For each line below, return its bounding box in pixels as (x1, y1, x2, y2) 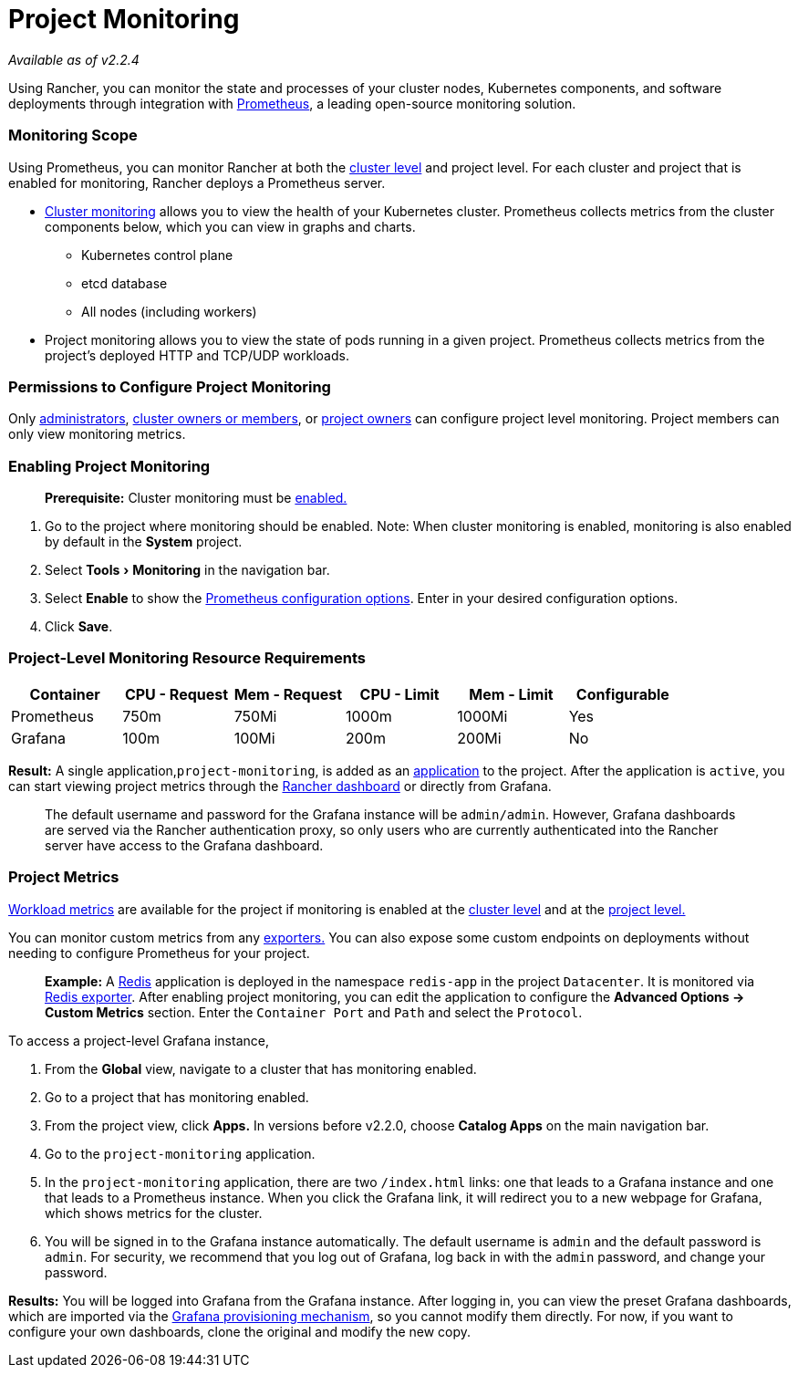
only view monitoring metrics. (8, 426, 186, 443)
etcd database (81, 275, 168, 291)
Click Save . (45, 619, 113, 634)
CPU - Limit (359, 684, 440, 703)
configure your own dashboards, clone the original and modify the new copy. (8, 1323, 472, 1339)
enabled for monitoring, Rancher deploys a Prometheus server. (8, 174, 386, 191)
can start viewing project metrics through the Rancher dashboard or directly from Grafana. (8, 777, 552, 794)
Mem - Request (233, 684, 342, 703)
